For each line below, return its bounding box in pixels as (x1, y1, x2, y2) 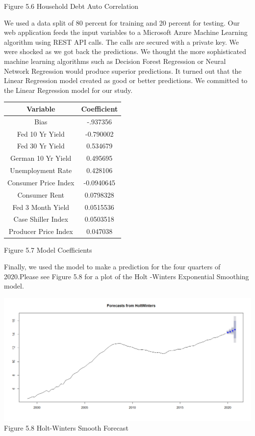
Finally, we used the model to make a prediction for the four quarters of (4, 261, 221, 271)
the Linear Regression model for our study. (4, 85, 133, 95)
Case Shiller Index (13, 214, 68, 224)
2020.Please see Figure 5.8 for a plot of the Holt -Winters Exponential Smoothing (4, 271, 249, 281)
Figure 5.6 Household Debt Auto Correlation (4, 1, 138, 11)
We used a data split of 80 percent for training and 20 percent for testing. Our (4, 17, 240, 28)
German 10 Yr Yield (10, 153, 72, 163)
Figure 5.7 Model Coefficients (4, 245, 92, 255)
